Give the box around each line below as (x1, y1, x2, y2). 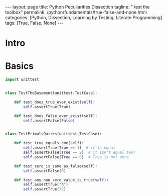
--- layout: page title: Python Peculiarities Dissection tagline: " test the (5, 4, 150, 10)
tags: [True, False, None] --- (5, 20, 64, 26)
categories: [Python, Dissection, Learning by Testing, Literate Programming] (5, 15, 162, 21)
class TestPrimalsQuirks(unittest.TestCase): (5, 132, 102, 137)
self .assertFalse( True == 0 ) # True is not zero (23, 154, 129, 159)
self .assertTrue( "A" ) (23, 182, 69, 187)
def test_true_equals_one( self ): (14, 141, 84, 146)
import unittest (5, 77, 39, 82)
